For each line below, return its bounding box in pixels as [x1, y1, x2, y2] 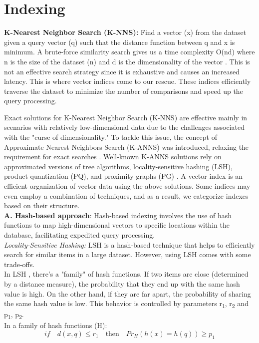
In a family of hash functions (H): [4, 320, 107, 331]
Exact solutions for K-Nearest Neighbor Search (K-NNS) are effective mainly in [4, 112, 248, 122]
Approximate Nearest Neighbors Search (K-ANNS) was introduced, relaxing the [4, 141, 249, 152]
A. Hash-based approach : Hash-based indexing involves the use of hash [4, 210, 232, 220]
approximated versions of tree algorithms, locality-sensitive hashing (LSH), [4, 161, 233, 171]
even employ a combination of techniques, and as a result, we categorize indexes [4, 190, 249, 201]
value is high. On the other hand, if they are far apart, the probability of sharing [4, 288, 251, 299]
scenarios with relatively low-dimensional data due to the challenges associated [4, 122, 245, 132]
